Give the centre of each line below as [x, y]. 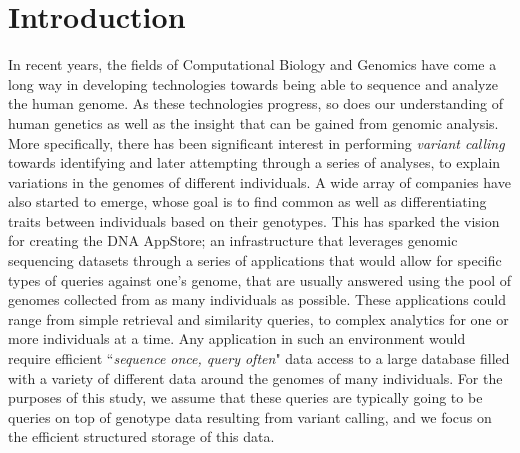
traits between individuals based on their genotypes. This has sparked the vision [254, 220]
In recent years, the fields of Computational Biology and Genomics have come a [252, 64]
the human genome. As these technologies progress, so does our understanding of [256, 103]
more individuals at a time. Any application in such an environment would [237, 338]
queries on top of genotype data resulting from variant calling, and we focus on [250, 416]
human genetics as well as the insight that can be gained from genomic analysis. [253, 122]
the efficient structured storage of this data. [141, 436]
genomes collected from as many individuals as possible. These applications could [257, 299]
